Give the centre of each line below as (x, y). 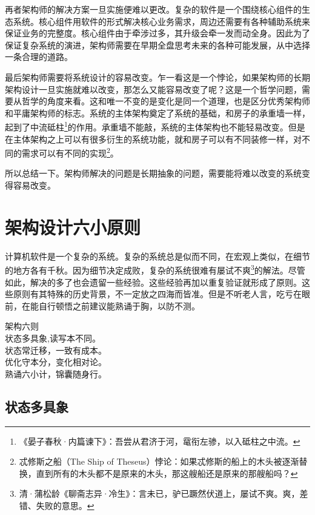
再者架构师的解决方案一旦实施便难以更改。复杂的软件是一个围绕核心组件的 (153, 9)
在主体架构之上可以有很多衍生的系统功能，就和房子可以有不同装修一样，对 (153, 139)
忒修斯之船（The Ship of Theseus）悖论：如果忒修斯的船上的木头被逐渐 (159, 461)
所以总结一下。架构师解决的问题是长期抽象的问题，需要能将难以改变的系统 (153, 173)
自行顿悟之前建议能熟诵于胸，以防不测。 (119, 305)
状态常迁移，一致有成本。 (56, 350)
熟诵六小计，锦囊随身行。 (56, 373)
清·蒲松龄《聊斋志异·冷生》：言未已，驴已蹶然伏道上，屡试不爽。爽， (159, 493)
